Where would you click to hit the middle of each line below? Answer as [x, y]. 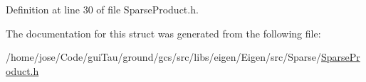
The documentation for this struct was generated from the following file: [163, 33]
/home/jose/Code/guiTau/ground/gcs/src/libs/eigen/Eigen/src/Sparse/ [164, 57]
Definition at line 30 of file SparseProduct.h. [102, 9]
